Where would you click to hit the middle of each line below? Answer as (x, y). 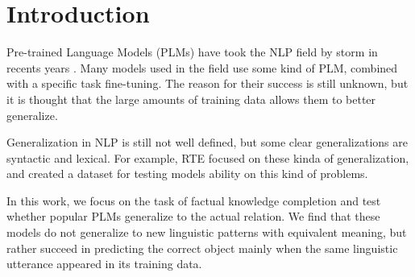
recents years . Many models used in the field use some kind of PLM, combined (202, 67)
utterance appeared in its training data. (104, 264)
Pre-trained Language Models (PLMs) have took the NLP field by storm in (192, 52)
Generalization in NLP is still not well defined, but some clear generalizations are (207, 142)
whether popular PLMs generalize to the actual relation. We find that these (193, 216)
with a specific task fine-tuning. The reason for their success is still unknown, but (207, 83)
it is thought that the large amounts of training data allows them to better (191, 99)
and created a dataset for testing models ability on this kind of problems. (187, 174)
